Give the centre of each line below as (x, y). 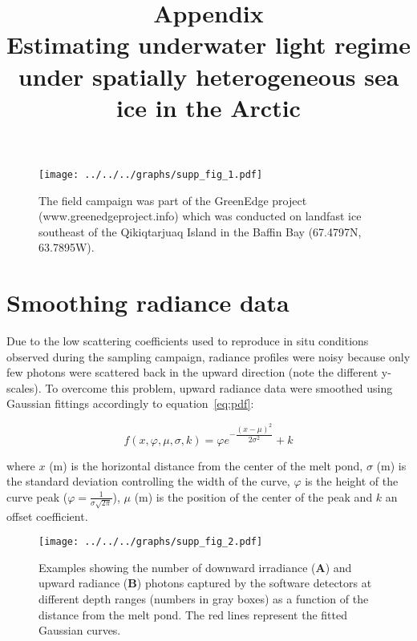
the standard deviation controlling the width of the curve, (148, 481)
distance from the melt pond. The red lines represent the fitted (193, 614)
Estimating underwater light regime (208, 44)
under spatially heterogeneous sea (208, 76)
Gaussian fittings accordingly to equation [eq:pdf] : (130, 403)
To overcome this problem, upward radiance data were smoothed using (219, 387)
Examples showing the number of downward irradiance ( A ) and (195, 567)
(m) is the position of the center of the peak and (253, 496)
